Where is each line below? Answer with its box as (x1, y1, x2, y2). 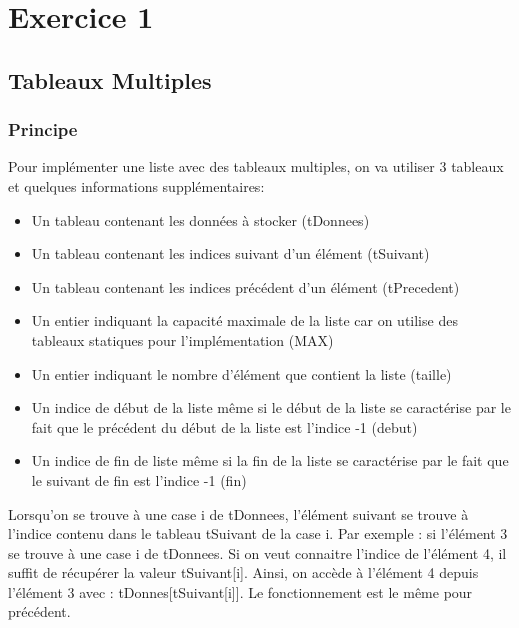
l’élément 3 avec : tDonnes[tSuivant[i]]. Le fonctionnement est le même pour (8, 581, 473, 602)
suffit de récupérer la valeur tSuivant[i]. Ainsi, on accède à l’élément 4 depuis (8, 562, 479, 583)
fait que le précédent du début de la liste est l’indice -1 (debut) (31, 416, 418, 437)
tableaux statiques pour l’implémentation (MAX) (31, 329, 334, 350)
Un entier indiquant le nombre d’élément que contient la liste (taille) (31, 363, 452, 384)
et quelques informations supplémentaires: (8, 175, 265, 196)
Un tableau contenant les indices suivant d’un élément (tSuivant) (31, 243, 430, 264)
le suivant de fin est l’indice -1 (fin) (31, 469, 247, 490)
